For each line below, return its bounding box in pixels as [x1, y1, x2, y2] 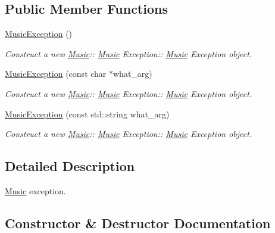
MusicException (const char [5, 67, 107, 80]
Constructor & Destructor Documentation [5, 213, 271, 232]
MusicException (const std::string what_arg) [5, 107, 170, 120]
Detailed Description [5, 157, 135, 175]
